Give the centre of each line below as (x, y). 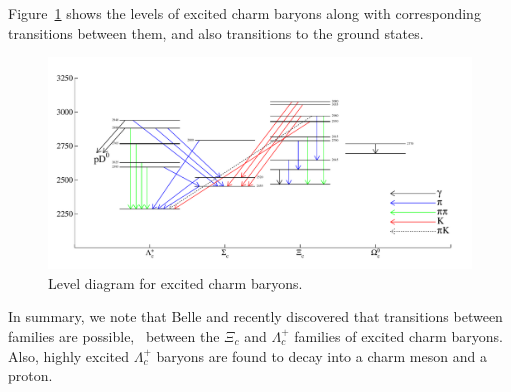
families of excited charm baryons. (398, 335)
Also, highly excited (69, 355)
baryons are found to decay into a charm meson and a (321, 355)
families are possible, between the (114, 335)
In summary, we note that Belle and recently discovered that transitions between (255, 316)
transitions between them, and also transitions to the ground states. (216, 32)
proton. (30, 375)
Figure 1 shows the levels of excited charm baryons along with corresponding (244, 13)
